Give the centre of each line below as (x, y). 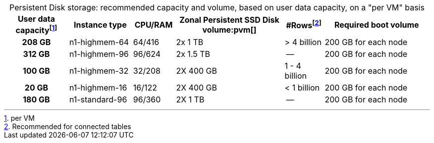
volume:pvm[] (229, 29)
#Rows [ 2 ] (304, 25)
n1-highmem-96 (99, 54)
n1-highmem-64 (99, 42)
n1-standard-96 (98, 100)
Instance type (100, 24)
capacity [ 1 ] (36, 30)
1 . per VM (19, 118)
